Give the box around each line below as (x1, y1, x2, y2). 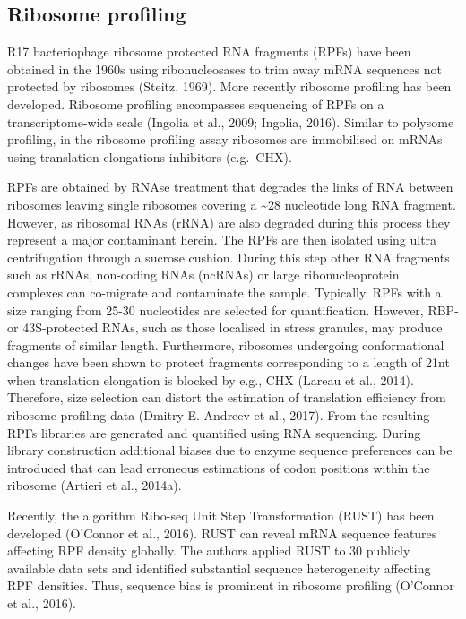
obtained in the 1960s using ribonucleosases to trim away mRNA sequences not (7, 59, 442, 78)
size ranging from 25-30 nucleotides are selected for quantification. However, (7, 300, 424, 319)
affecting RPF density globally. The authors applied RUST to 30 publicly (7, 541, 410, 560)
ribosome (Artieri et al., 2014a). (7, 476, 182, 494)
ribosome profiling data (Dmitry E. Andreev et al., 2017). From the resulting (7, 406, 430, 425)
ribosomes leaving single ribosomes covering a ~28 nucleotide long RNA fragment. (7, 194, 456, 213)
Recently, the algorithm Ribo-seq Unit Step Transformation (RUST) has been (7, 506, 435, 525)
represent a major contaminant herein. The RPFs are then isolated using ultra (7, 230, 437, 249)
